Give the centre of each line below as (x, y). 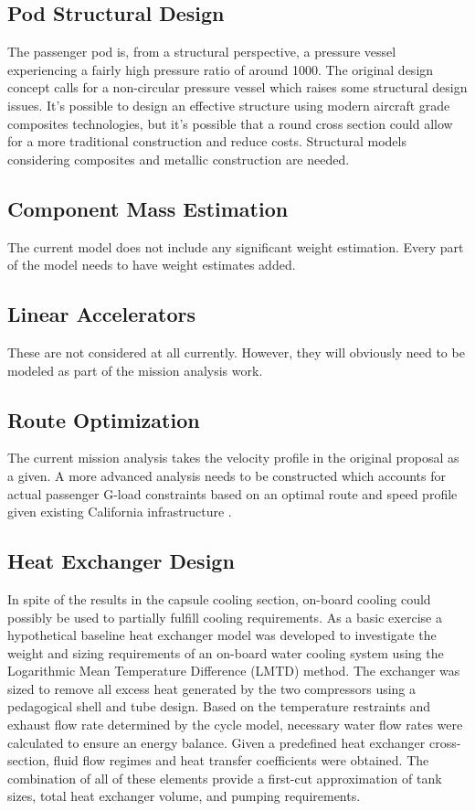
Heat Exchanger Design (121, 561)
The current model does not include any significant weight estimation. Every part (236, 246)
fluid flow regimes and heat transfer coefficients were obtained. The (241, 760)
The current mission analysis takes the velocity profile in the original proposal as (233, 458)
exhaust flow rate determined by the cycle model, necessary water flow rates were (235, 725)
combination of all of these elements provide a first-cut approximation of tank (225, 778)
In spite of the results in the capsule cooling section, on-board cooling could (219, 598)
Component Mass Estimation (148, 208)
